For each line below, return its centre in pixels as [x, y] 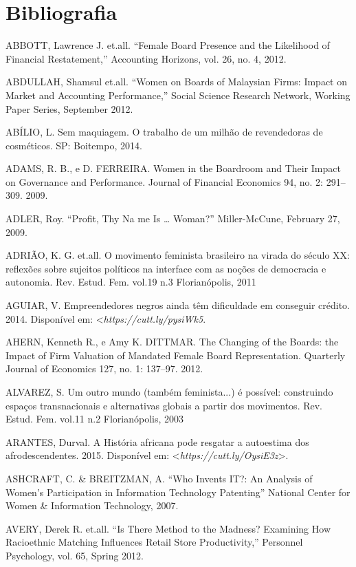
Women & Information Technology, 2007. [92, 505]
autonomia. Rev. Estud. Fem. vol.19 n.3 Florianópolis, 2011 [131, 282]
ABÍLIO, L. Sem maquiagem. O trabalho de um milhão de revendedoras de [164, 132]
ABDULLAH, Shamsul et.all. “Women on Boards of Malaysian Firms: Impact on [176, 82]
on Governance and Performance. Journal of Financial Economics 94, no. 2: [164, 181]
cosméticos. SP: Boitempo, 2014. [74, 145]
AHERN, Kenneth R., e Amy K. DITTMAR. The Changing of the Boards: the [172, 342]
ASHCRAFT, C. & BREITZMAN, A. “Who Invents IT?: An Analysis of [159, 478]
